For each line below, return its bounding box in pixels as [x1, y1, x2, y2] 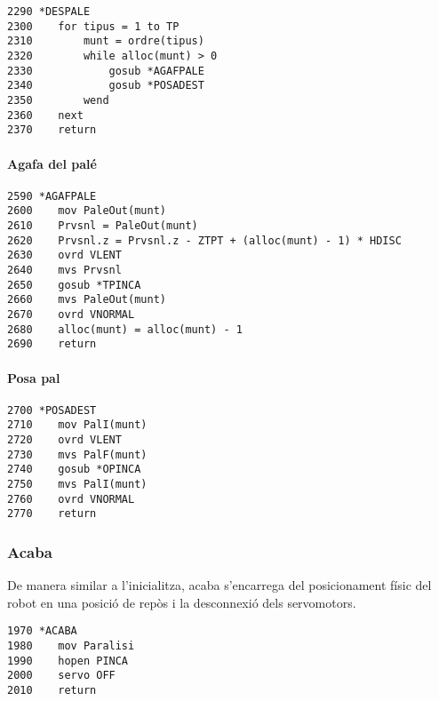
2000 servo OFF [7, 669, 116, 682]
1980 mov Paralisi [7, 640, 135, 653]
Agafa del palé [7, 154, 97, 172]
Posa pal [7, 368, 60, 386]
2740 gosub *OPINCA [7, 463, 141, 476]
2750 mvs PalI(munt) [7, 478, 148, 490]
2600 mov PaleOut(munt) [7, 204, 166, 218]
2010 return [7, 684, 97, 697]
